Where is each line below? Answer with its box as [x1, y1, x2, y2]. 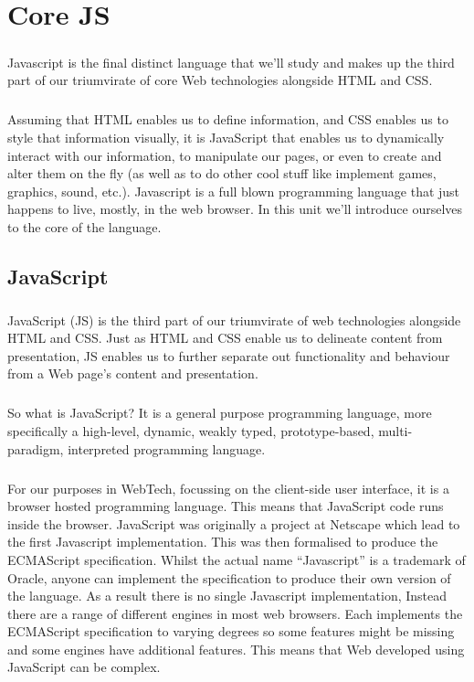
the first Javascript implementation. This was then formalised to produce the [7, 532, 438, 551]
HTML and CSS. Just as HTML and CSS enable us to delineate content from [7, 328, 443, 347]
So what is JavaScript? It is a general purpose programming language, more [7, 403, 432, 422]
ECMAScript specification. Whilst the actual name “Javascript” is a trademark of [7, 549, 466, 569]
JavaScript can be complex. [7, 657, 161, 677]
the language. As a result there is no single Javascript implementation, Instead [7, 586, 448, 605]
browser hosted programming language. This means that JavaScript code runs [7, 496, 444, 516]
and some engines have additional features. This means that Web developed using [7, 639, 465, 658]
